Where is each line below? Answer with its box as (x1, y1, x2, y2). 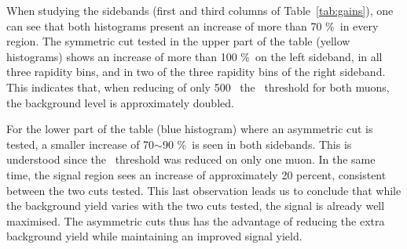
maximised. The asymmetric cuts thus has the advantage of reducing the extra (6, 212, 385, 229)
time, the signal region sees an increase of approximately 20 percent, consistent (6, 166, 387, 182)
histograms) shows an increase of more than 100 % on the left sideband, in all (6, 48, 383, 64)
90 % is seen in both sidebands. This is (162, 135, 352, 152)
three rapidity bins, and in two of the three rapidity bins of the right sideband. (6, 63, 386, 80)
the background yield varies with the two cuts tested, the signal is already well (6, 197, 385, 214)
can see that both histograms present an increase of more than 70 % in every (6, 17, 379, 34)
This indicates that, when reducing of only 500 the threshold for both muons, (6, 78, 390, 95)
